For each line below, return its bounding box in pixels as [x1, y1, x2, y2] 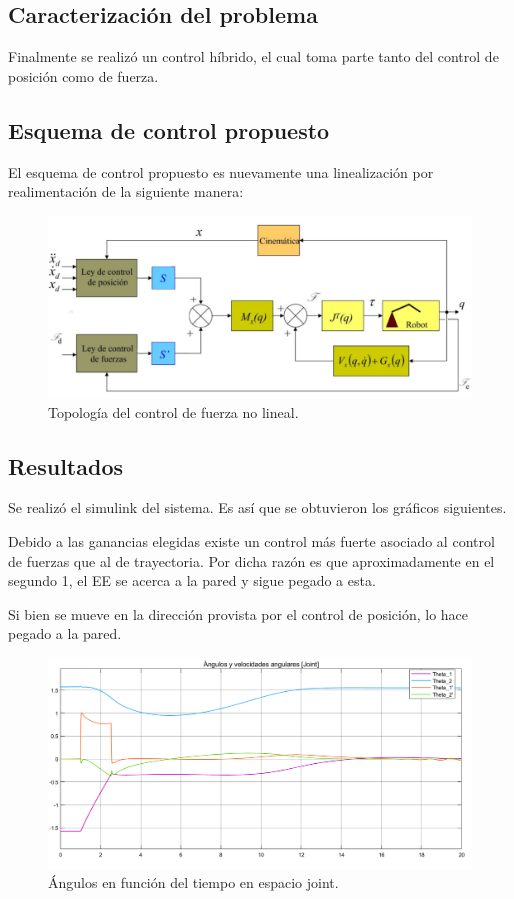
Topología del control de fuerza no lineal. [48, 401, 299, 422]
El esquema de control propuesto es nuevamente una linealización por [8, 161, 434, 182]
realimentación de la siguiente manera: [8, 181, 244, 202]
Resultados [8, 450, 123, 481]
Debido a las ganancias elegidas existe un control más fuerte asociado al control [8, 530, 495, 551]
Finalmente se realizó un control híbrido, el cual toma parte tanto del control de [8, 46, 499, 67]
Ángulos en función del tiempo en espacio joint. [48, 872, 339, 893]
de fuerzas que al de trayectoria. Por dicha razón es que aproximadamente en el [8, 550, 495, 571]
